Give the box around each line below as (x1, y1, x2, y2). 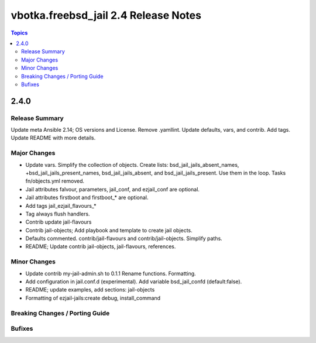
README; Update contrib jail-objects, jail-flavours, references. (25, 243, 176, 250)
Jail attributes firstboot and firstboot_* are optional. (25, 194, 149, 201)
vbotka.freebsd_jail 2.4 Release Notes (11, 9, 202, 22)
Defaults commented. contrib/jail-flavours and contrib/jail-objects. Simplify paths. (25, 235, 222, 242)
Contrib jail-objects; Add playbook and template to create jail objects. (25, 227, 193, 234)
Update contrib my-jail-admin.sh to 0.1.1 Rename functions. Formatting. (25, 270, 196, 277)
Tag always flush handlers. (25, 210, 90, 217)
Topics (11, 29, 28, 36)
